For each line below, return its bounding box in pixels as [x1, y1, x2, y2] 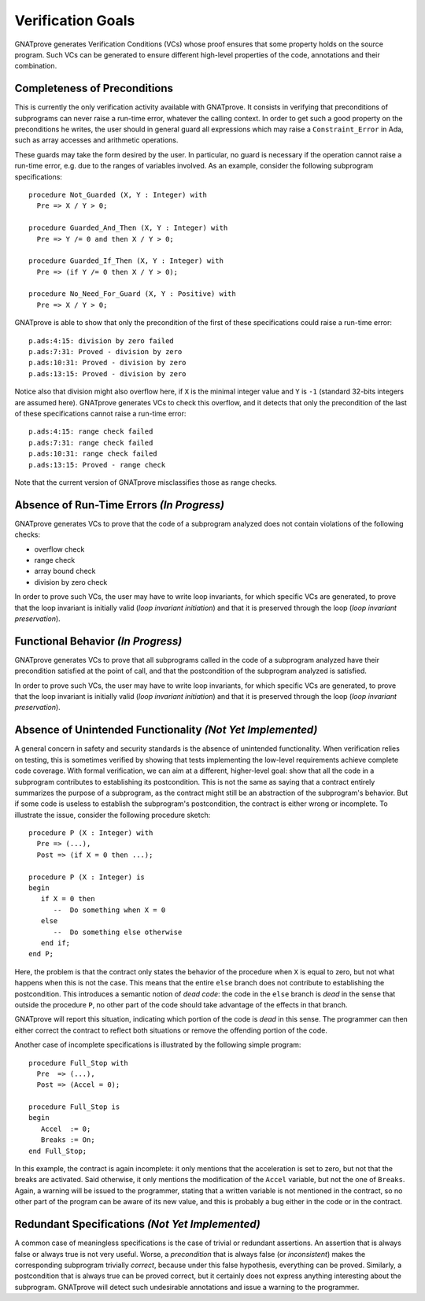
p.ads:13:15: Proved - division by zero [28, 369, 187, 378]
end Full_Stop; [28, 1146, 87, 1155]
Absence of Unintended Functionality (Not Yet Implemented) [14, 723, 318, 737]
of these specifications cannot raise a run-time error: [14, 409, 187, 418]
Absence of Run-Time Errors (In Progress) [14, 498, 224, 512]
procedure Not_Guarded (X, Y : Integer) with [28, 190, 208, 199]
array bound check [34, 567, 96, 576]
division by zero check [34, 577, 108, 586]
